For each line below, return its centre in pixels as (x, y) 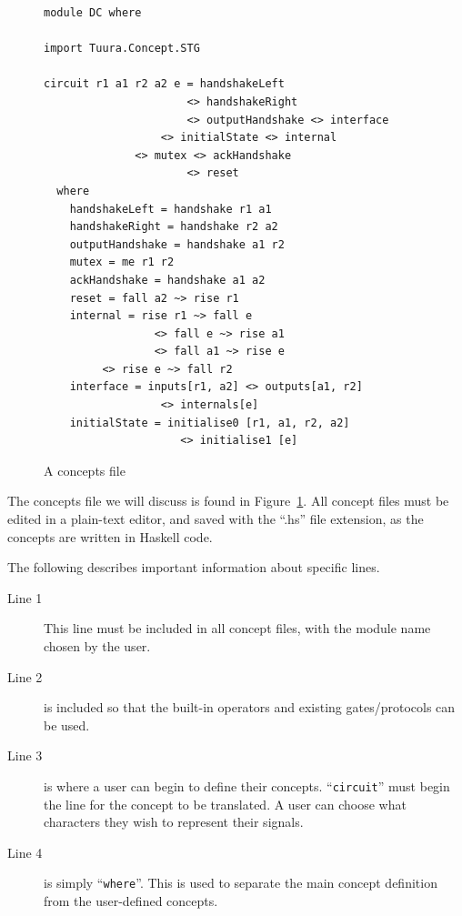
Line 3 (25, 755)
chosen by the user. (97, 646)
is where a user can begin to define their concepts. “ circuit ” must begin (247, 785)
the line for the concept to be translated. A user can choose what (225, 804)
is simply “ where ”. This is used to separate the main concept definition (241, 883)
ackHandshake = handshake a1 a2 (167, 280)
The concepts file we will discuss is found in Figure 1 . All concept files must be (228, 501)
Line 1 (25, 597)
